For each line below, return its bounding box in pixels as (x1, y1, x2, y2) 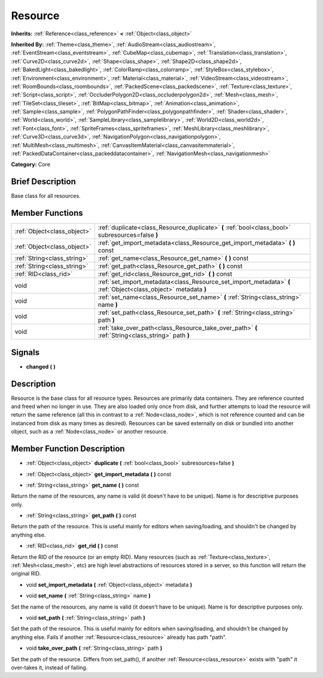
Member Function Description (11, 444, 125, 454)
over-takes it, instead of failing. (11, 664, 88, 671)
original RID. (11, 570, 41, 577)
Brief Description (11, 177, 76, 187)
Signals (11, 347, 40, 357)
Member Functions (11, 208, 83, 218)
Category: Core (11, 161, 51, 168)
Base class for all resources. (11, 192, 81, 200)
